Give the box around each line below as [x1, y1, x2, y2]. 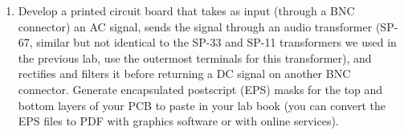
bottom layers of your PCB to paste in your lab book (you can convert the [18, 96, 386, 113]
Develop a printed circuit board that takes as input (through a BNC [18, 2, 355, 18]
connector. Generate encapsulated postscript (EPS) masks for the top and [18, 80, 383, 97]
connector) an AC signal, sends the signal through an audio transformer [18, 18, 373, 35]
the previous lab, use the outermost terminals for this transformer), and [18, 49, 372, 66]
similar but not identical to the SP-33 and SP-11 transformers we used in [36, 34, 397, 51]
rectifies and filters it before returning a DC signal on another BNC [18, 65, 351, 82]
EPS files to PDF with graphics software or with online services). [18, 112, 339, 129]
